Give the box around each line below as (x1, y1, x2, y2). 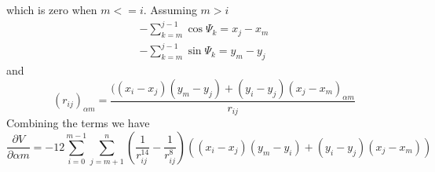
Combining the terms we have (6, 115, 150, 131)
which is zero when (6, 2, 97, 17)
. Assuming (143, 2, 197, 17)
